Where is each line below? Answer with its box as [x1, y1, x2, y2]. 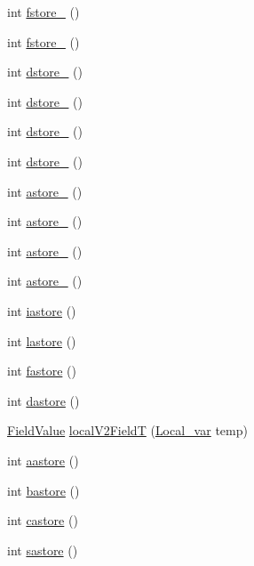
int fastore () [7, 361, 76, 380]
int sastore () [7, 540, 78, 559]
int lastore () [7, 331, 76, 350]
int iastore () [7, 301, 76, 319]
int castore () [7, 511, 78, 530]
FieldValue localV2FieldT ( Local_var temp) [7, 421, 248, 440]
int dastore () [7, 391, 80, 409]
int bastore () [7, 481, 80, 499]
